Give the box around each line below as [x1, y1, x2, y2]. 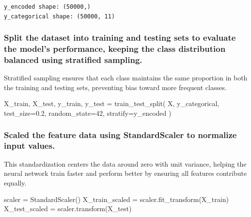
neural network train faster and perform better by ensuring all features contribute [4, 168, 247, 178]
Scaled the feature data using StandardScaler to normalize [4, 128, 237, 140]
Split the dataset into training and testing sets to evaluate [4, 31, 236, 44]
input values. [4, 139, 55, 152]
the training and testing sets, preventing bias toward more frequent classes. [4, 82, 227, 92]
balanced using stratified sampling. [4, 53, 142, 65]
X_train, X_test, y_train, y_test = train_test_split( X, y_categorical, [4, 98, 220, 108]
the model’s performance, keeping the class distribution [4, 43, 226, 55]
